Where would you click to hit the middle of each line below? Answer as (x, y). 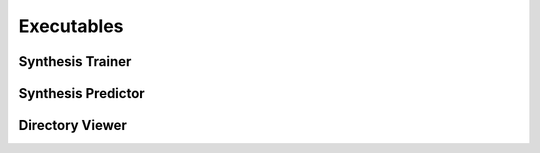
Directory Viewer (72, 125)
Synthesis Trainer (75, 61)
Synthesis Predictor (81, 93)
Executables (71, 26)
